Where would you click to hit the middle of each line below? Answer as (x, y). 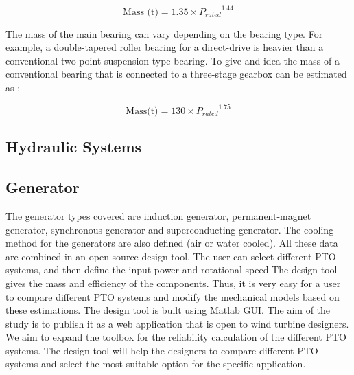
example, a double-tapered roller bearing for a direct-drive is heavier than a (165, 47)
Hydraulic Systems (74, 147)
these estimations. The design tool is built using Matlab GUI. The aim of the (168, 310)
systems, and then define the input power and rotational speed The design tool (172, 270)
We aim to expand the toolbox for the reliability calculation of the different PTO (176, 337)
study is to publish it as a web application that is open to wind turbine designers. (177, 323)
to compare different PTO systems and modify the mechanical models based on (173, 296)
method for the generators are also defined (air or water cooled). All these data (172, 243)
